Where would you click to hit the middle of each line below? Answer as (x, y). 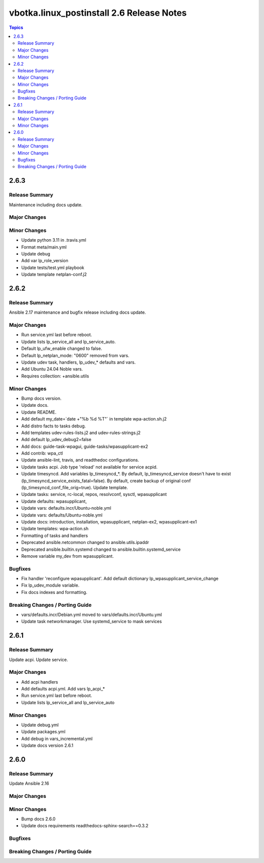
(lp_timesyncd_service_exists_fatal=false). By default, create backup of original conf (106, 481)
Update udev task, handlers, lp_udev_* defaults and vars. (78, 362)
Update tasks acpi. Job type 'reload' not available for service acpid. (89, 467)
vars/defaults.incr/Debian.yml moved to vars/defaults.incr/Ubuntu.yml (92, 615)
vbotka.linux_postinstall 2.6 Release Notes (98, 13)
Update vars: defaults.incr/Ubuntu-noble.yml (66, 508)
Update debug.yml (40, 725)
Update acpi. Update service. (39, 660)
